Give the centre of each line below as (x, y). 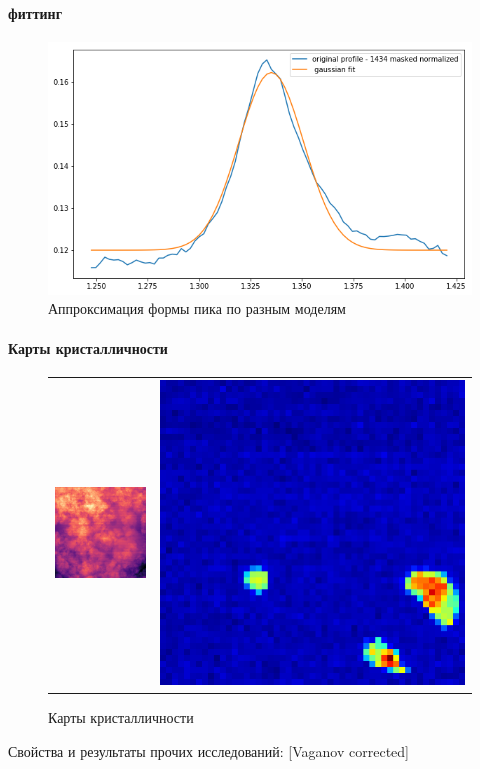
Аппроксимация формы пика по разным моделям (197, 308)
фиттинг (35, 12)
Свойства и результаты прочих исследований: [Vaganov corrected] (208, 750)
